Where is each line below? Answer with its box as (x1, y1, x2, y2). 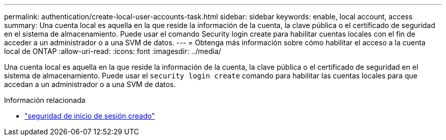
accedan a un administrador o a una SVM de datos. (4, 80, 176, 89)
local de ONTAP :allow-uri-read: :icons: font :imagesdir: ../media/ (4, 47, 221, 55)
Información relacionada (4, 96, 86, 104)
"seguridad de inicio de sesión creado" (24, 111, 155, 120)
